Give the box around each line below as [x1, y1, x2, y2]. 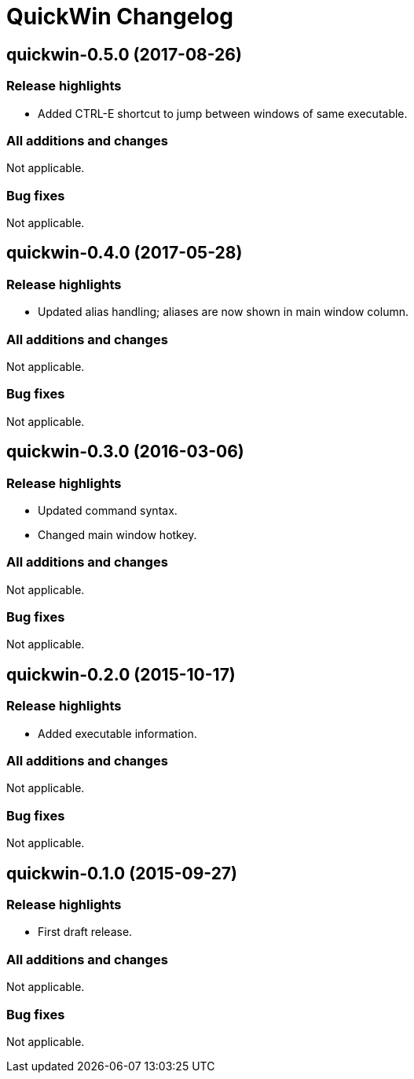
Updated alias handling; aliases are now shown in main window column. [38, 305, 409, 319]
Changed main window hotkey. [38, 527, 197, 541]
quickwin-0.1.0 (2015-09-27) [6, 863, 237, 883]
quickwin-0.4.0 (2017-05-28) [6, 243, 243, 263]
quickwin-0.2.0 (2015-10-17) [6, 664, 236, 684]
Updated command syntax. [38, 503, 178, 517]
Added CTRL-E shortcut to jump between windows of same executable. [38, 106, 408, 120]
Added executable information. [38, 726, 197, 740]
